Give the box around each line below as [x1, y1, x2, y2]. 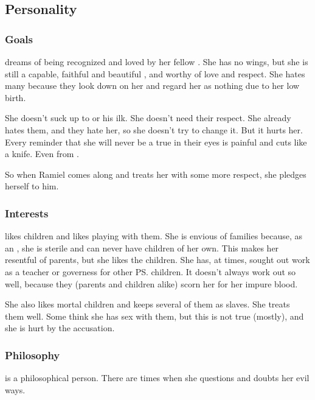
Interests [5, 205, 49, 220]
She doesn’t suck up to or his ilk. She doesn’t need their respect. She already [5, 111, 291, 124]
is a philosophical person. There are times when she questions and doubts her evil [5, 371, 310, 384]
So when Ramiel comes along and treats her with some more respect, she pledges [5, 167, 306, 180]
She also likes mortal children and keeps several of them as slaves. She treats [5, 298, 290, 311]
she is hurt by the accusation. [5, 321, 115, 334]
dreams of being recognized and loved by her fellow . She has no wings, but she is [5, 55, 308, 68]
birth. [5, 91, 26, 104]
